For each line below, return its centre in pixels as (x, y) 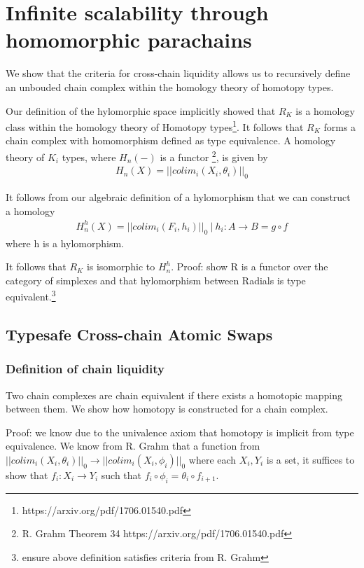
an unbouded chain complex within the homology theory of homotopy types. (170, 86)
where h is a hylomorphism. (65, 243)
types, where (89, 157)
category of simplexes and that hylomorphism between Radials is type (156, 280)
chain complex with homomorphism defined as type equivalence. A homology (171, 140)
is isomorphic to (121, 266)
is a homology (325, 110)
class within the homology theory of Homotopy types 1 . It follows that (155, 126)
